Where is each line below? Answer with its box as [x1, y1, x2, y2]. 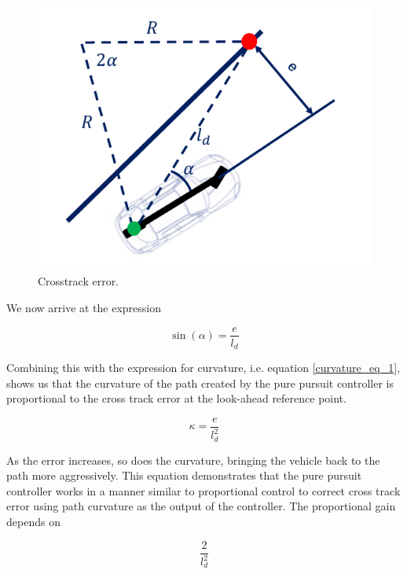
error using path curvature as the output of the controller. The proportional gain [6, 498, 396, 514]
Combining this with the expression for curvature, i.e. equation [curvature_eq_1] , [6, 359, 401, 376]
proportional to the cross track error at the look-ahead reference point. [6, 390, 346, 407]
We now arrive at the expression [6, 299, 162, 315]
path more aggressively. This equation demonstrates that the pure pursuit [6, 467, 362, 484]
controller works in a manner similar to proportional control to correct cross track [6, 482, 401, 499]
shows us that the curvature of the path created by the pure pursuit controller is [6, 374, 394, 391]
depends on [6, 513, 60, 530]
